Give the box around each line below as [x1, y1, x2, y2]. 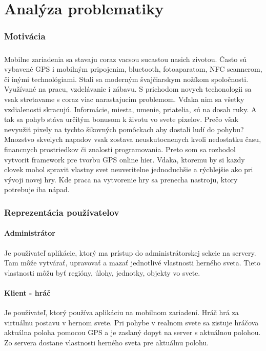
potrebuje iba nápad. [4, 184, 70, 195]
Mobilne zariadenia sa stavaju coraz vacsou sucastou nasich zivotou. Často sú [4, 53, 247, 64]
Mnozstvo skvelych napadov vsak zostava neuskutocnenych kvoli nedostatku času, [4, 134, 261, 144]
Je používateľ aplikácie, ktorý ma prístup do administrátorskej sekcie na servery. [4, 247, 256, 258]
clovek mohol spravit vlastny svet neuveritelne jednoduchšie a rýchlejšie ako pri [4, 164, 253, 175]
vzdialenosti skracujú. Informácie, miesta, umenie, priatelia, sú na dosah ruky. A [4, 104, 257, 114]
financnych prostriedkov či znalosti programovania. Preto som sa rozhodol [4, 143, 236, 154]
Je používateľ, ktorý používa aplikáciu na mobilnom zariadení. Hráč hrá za [4, 307, 239, 318]
